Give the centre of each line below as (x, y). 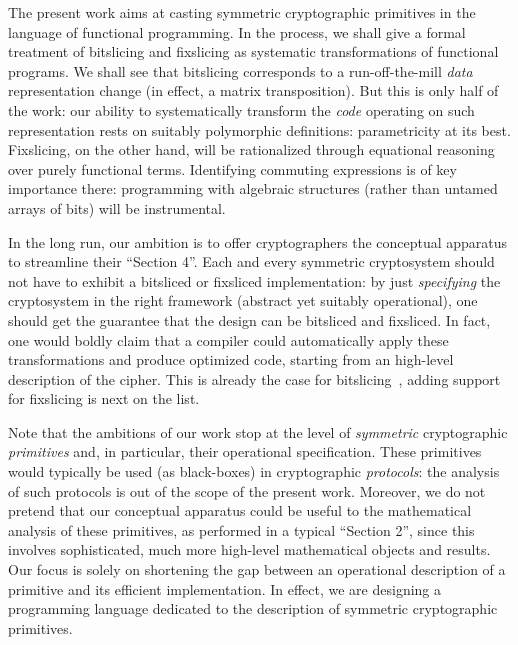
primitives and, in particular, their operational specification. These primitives (245, 451)
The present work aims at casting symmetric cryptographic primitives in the (242, 12)
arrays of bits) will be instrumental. (117, 207)
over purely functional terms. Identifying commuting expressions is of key (232, 168)
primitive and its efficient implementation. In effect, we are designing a (225, 588)
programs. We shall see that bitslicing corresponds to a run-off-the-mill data (240, 70)
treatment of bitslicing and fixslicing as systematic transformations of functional (253, 51)
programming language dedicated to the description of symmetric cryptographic (253, 608)
